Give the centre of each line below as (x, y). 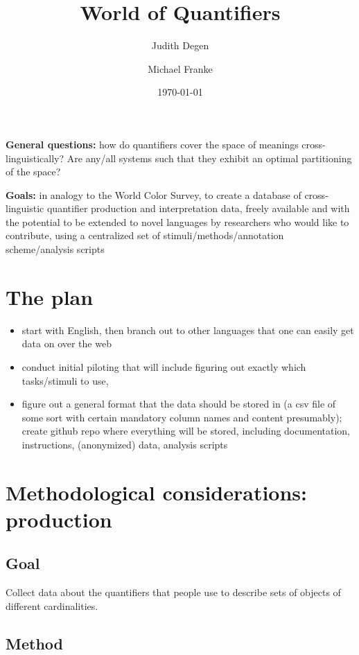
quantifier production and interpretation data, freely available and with (198, 208)
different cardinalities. (52, 605)
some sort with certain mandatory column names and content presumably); (182, 417)
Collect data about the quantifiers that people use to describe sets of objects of (173, 592)
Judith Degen (180, 45)
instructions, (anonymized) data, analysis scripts (125, 444)
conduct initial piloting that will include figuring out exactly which (164, 366)
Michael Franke (180, 68)
